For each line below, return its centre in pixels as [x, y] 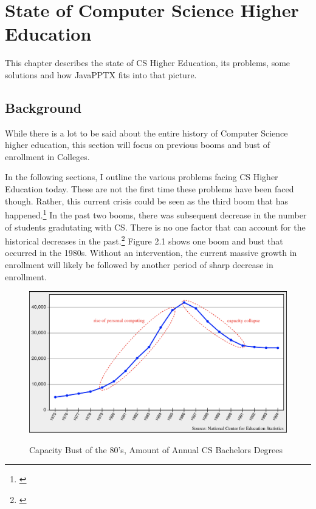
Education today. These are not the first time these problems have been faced [149, 189]
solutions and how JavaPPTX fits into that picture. [101, 74]
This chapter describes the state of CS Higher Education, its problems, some [148, 63]
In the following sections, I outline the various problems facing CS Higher [142, 177]
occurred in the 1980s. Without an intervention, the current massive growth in [151, 253]
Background [43, 107]
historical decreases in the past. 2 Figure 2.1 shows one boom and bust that [144, 240]
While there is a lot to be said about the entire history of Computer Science [146, 133]
